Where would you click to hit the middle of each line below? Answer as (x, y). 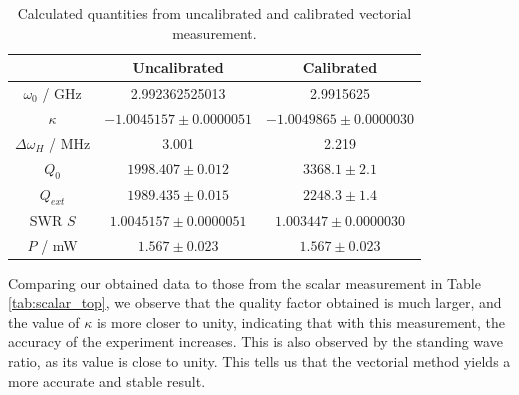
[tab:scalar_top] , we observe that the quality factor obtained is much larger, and (255, 302)
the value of (44, 321)
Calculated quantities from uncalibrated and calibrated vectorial (214, 13)
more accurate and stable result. (107, 380)
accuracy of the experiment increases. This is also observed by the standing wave (255, 341)
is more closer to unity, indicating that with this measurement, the (300, 321)
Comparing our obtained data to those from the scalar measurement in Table (244, 282)
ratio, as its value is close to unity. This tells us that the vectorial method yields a (259, 360)
